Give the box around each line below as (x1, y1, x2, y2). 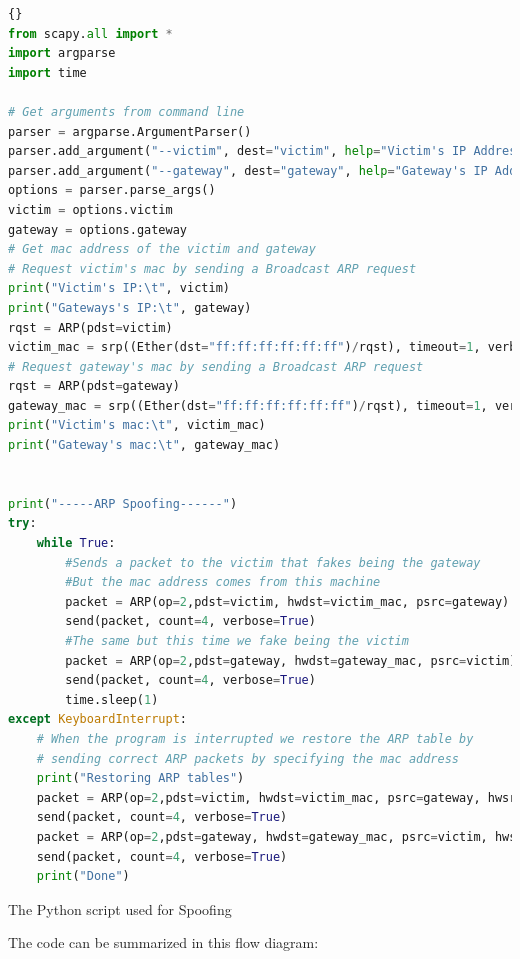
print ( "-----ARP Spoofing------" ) (8, 496, 238, 511)
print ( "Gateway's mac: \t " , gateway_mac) (8, 438, 281, 453)
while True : (36, 536, 116, 551)
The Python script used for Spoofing (8, 898, 232, 919)
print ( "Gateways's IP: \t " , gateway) (8, 300, 252, 315)
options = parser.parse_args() (8, 183, 216, 198)
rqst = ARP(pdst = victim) (8, 320, 173, 335)
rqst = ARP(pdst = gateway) (8, 379, 180, 394)
